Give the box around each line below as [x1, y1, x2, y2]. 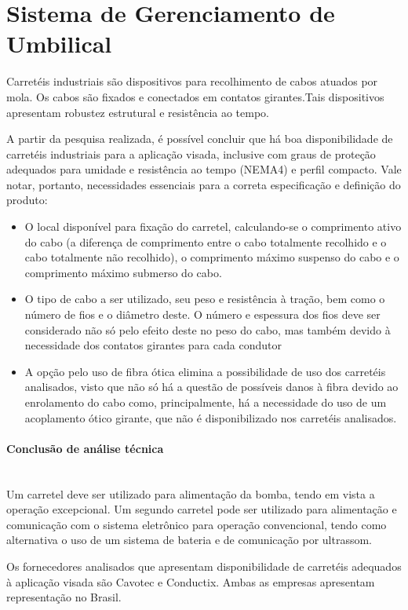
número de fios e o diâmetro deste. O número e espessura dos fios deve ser [24, 306, 381, 323]
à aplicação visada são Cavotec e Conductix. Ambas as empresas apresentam [6, 573, 375, 590]
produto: [6, 192, 48, 208]
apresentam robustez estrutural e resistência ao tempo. [6, 104, 269, 120]
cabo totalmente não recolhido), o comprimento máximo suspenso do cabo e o [24, 249, 399, 265]
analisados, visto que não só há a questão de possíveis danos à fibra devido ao [24, 378, 399, 395]
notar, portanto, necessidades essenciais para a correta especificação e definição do [6, 176, 401, 192]
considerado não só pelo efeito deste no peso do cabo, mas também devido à [24, 321, 391, 338]
